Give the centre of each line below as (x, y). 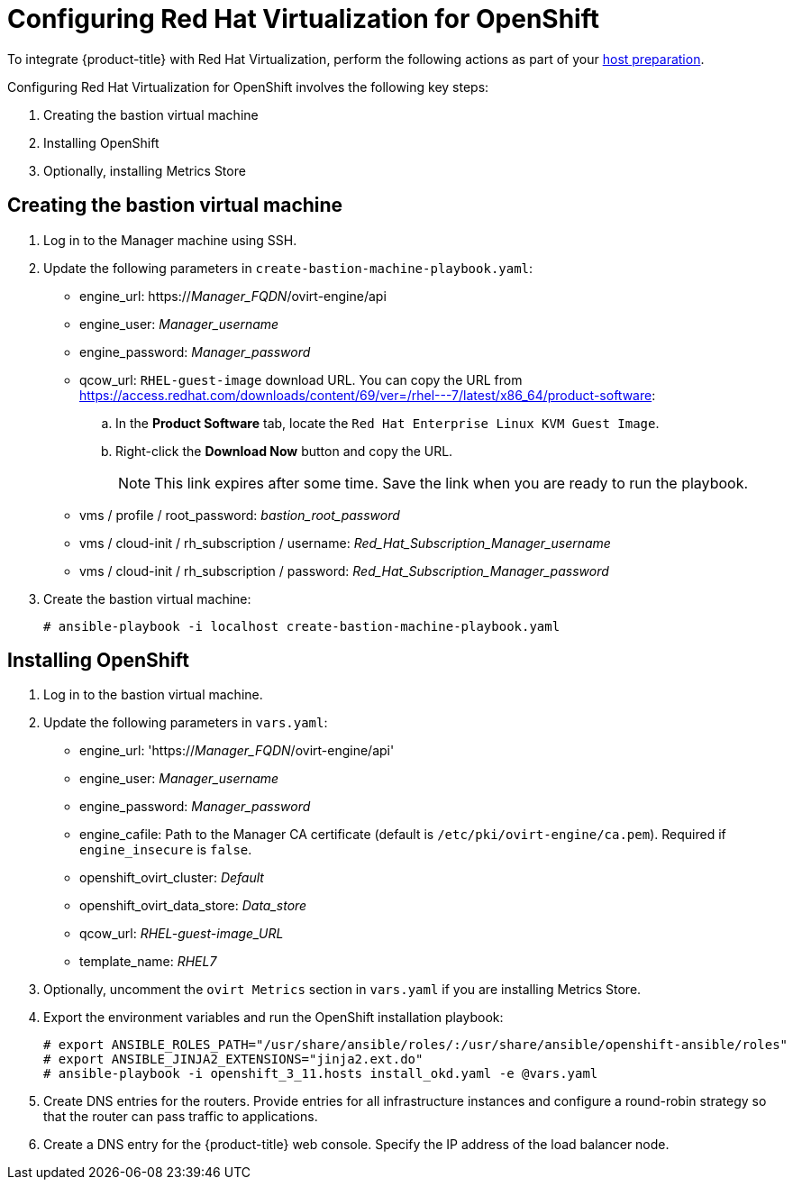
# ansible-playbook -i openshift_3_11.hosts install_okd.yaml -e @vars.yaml (321, 1074)
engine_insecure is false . (166, 850)
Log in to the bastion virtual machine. (153, 695)
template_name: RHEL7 (148, 962)
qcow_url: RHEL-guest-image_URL (182, 934)
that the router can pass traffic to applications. (181, 1117)
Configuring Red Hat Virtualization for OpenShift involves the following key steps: (248, 87)
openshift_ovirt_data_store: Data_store (193, 906)
